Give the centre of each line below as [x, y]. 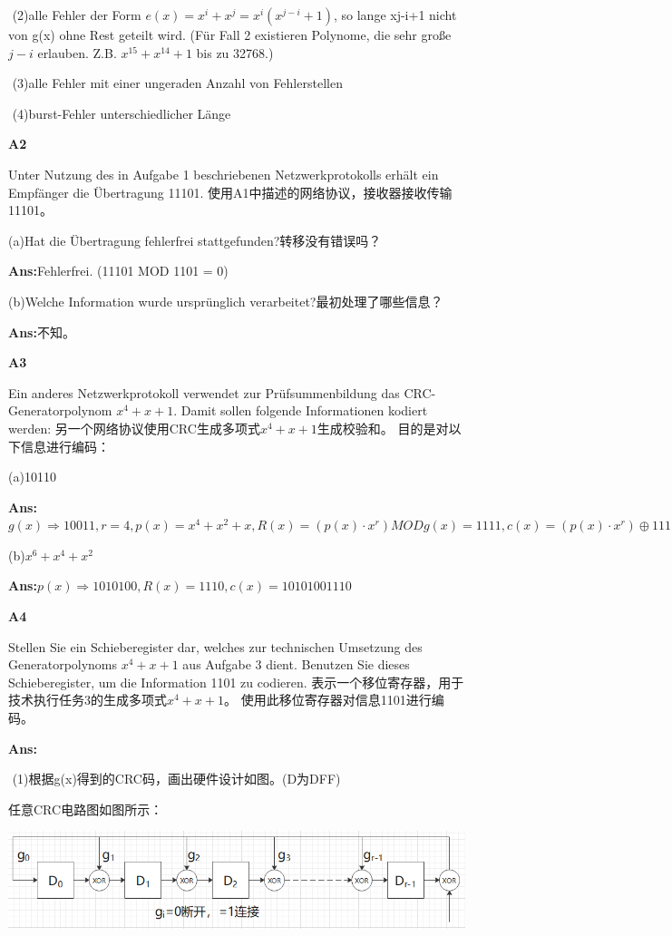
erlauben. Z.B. [77, 52]
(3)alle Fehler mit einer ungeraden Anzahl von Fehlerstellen [177, 83]
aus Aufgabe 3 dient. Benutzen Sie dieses [296, 664]
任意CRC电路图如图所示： [86, 809]
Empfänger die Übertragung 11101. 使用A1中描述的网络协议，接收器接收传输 [230, 192]
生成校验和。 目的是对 [383, 428]
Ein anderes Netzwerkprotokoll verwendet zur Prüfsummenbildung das [204, 392]
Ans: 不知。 [42, 331]
